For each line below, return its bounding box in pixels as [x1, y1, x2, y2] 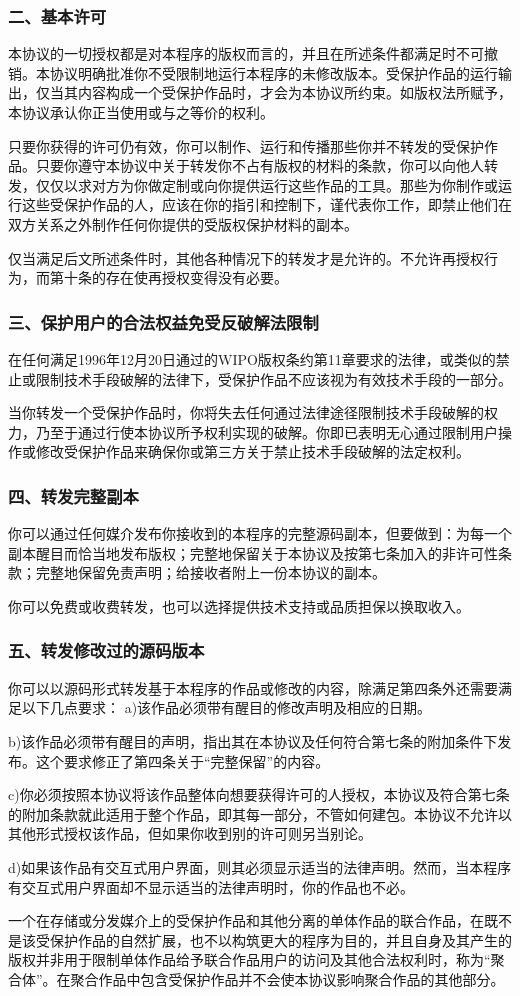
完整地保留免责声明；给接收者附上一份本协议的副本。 [35, 562, 386, 583]
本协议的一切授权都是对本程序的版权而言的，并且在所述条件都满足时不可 [8, 43, 484, 64]
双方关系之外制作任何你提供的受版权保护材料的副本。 [8, 213, 358, 234]
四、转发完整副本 [8, 483, 139, 508]
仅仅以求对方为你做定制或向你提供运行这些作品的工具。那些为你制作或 [35, 174, 498, 195]
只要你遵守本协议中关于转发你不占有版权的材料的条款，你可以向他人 [35, 155, 484, 176]
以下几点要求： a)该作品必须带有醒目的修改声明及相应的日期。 [21, 697, 432, 718]
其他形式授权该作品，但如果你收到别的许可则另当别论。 [8, 823, 372, 844]
